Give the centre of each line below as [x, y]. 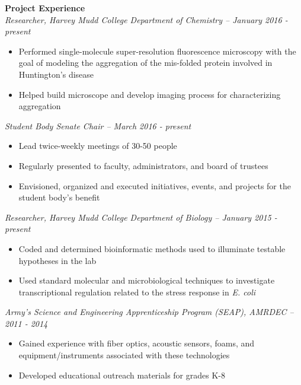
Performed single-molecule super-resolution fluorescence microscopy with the [157, 51]
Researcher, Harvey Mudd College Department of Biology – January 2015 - [141, 217]
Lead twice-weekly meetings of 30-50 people [98, 146]
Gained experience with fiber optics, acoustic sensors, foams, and [137, 343]
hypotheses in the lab [57, 260]
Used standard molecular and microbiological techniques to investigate [147, 280]
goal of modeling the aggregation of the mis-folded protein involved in [145, 63]
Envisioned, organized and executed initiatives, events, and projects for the [155, 185]
